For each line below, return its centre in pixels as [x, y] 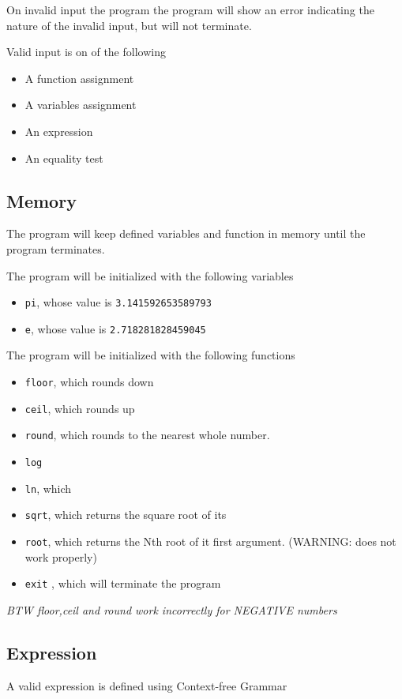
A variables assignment [81, 105]
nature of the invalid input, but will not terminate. [129, 25]
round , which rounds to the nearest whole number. [147, 435]
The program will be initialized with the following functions [151, 355]
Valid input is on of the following [86, 52]
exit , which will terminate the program [123, 583]
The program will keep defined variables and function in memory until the [186, 233]
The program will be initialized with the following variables [150, 275]
